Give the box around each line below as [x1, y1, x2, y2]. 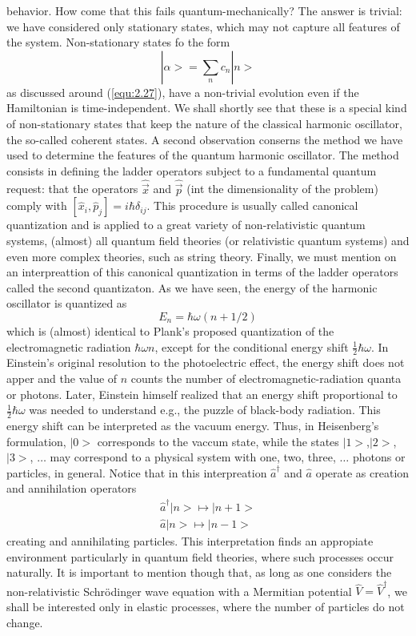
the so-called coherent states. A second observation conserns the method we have [6, 131, 403, 147]
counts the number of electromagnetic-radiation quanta [130, 369, 402, 386]
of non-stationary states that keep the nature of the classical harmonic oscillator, [6, 115, 402, 131]
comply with [6, 197, 67, 214]
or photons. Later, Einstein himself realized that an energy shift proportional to [6, 385, 398, 402]
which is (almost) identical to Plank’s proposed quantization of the [6, 322, 334, 339]
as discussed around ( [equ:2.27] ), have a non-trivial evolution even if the [6, 83, 359, 100]
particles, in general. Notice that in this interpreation [6, 464, 267, 481]
